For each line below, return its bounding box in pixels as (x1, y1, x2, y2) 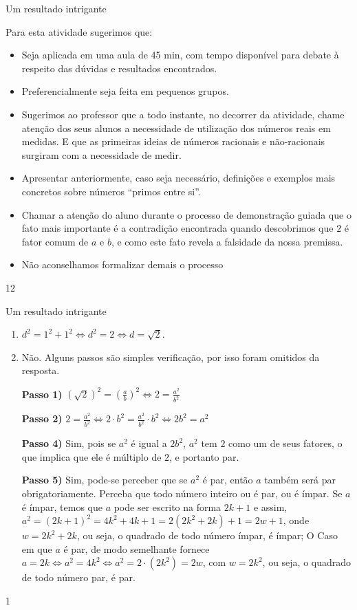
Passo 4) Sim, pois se (21, 436, 116, 450)
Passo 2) (21, 411, 63, 426)
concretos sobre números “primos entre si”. (21, 184, 201, 198)
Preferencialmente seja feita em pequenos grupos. (21, 84, 229, 98)
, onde (283, 513, 310, 527)
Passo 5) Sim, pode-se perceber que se (21, 472, 188, 487)
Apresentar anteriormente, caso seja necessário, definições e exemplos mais (21, 171, 336, 185)
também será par (264, 472, 336, 487)
